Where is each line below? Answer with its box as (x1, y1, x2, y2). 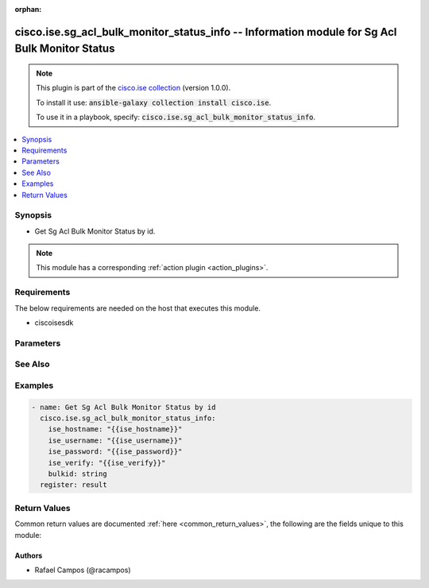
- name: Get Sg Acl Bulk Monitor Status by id (31, 402, 216, 412)
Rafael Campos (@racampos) (34, 565, 131, 574)
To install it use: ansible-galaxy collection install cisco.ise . (36, 98, 272, 107)
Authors (14, 551, 43, 560)
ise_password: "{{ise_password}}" (48, 447, 183, 456)
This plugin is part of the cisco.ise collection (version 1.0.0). (36, 83, 231, 93)
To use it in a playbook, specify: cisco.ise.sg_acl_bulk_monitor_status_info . (36, 112, 316, 122)
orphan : (14, 5, 42, 14)
